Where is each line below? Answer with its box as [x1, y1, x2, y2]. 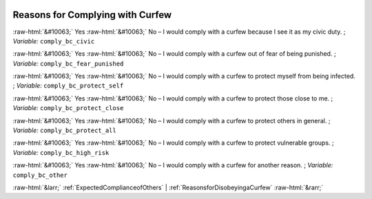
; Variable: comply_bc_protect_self [12, 81, 124, 90]
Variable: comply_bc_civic [12, 36, 95, 45]
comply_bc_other [12, 171, 68, 179]
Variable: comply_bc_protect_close [12, 104, 124, 112]
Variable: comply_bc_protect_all [12, 126, 116, 134]
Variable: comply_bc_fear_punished [12, 59, 124, 67]
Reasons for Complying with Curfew [12, 9, 172, 21]
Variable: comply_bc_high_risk [12, 148, 110, 156]
